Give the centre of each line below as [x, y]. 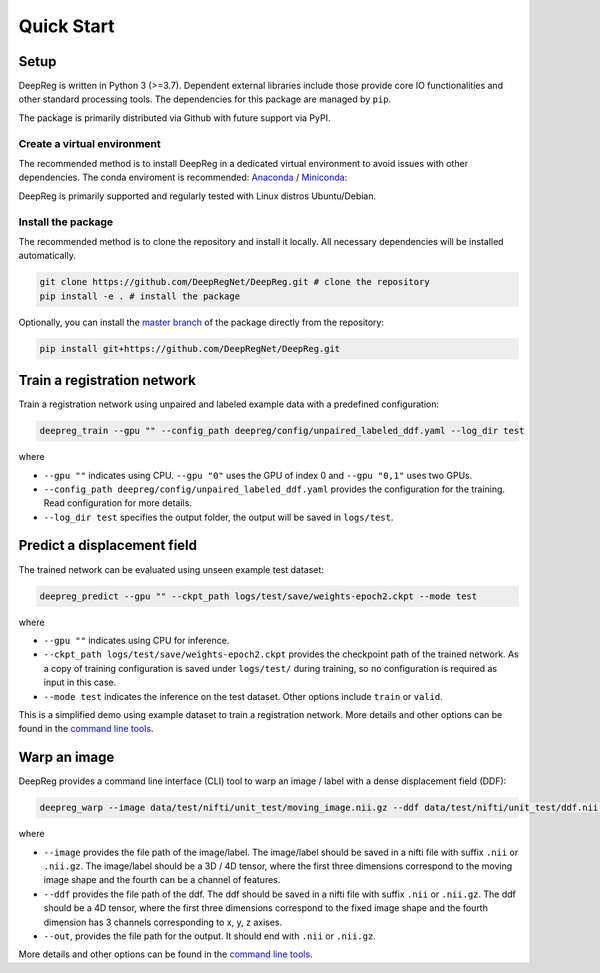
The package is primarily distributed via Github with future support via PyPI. [174, 117]
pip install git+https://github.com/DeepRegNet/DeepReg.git [190, 348]
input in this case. [80, 682]
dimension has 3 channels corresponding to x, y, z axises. [163, 922]
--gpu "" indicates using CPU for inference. [136, 640]
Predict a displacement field [108, 545]
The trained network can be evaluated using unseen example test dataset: [171, 569]
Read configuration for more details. [117, 503]
